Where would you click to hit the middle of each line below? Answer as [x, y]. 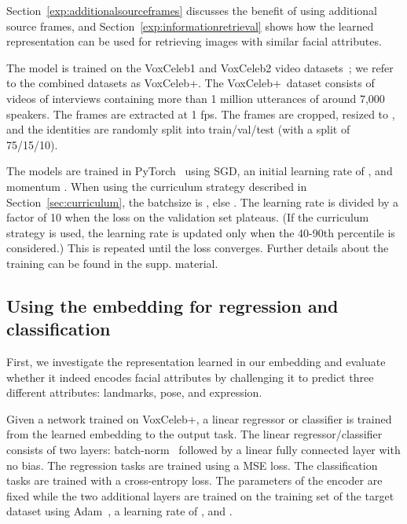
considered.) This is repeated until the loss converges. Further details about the [198, 248]
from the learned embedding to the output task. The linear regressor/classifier [194, 434]
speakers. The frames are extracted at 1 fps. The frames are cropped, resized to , [201, 114]
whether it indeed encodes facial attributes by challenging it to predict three [190, 377]
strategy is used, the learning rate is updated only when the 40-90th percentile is [201, 232]
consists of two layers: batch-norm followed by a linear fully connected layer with [203, 450]
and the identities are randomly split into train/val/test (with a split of [178, 129]
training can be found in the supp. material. [112, 263]
